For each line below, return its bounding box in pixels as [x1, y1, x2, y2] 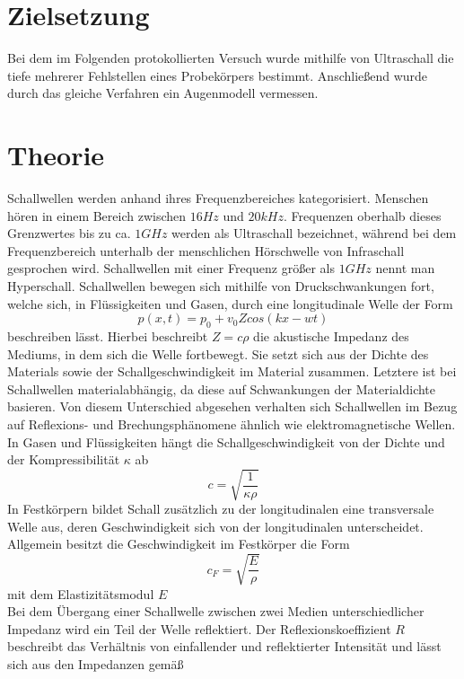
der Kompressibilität [7, 450, 120, 469]
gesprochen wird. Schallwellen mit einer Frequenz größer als [7, 259, 335, 278]
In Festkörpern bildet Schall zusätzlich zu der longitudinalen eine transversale [7, 499, 434, 518]
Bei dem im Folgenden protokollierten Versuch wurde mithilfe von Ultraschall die [7, 48, 454, 67]
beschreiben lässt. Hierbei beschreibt [7, 326, 208, 345]
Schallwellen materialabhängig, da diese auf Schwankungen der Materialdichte [7, 379, 436, 398]
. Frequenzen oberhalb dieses [284, 206, 442, 225]
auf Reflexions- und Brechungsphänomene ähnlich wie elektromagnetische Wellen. [7, 414, 456, 433]
